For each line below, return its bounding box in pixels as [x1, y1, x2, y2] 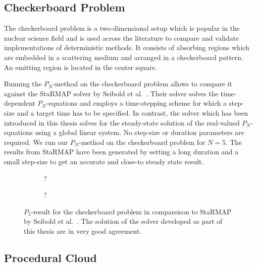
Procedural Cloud [4, 250, 97, 265]
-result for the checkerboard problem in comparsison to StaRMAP [31, 206, 232, 216]
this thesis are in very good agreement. [24, 225, 142, 236]
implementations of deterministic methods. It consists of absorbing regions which [4, 42, 250, 53]
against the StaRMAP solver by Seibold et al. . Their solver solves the [4, 88, 218, 98]
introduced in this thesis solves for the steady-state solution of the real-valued [4, 117, 240, 128]
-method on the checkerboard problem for [79, 136, 206, 147]
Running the [4, 78, 42, 89]
